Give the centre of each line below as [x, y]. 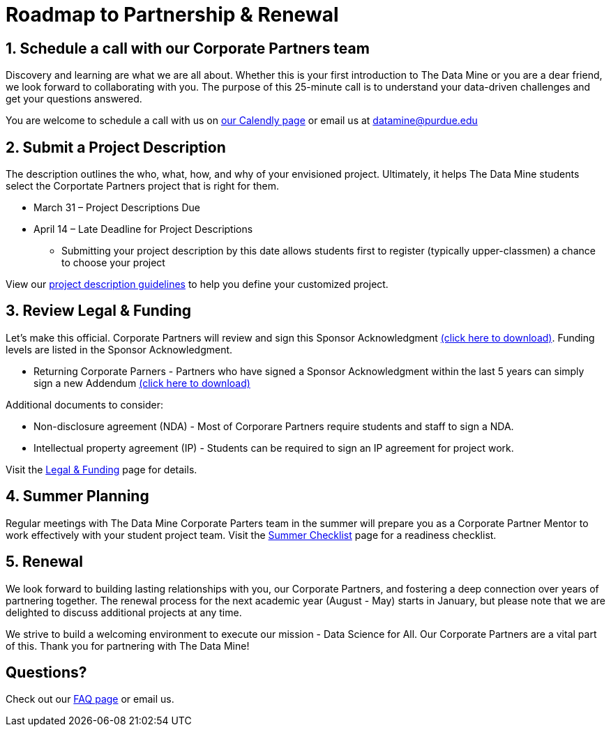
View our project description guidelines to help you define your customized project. [197, 284]
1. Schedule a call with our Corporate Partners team [188, 48]
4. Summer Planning [77, 496]
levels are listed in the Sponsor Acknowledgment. [119, 349]
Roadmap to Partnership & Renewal [172, 15]
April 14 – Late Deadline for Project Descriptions [143, 229]
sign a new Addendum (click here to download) [142, 383]
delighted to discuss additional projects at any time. [124, 612]
